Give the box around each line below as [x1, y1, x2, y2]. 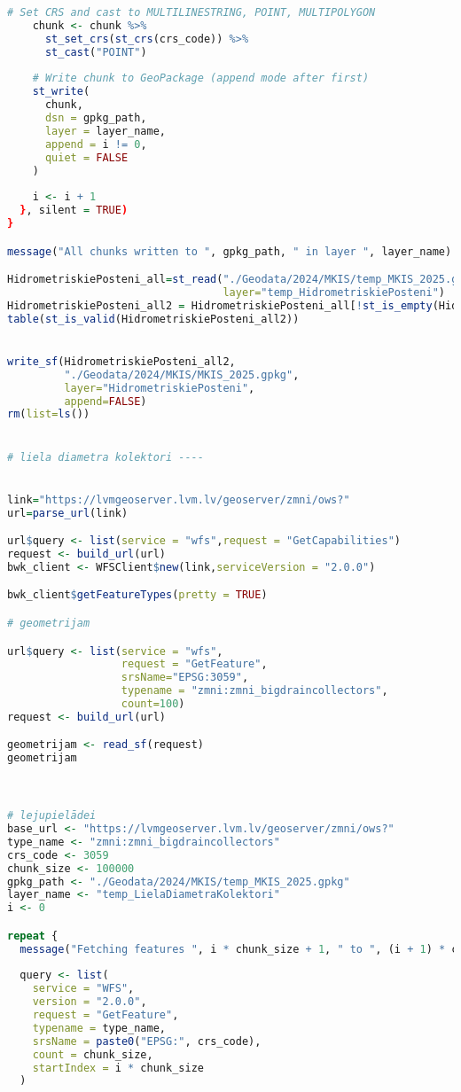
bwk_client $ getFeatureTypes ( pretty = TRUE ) [7, 589, 268, 602]
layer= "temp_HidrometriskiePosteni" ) [223, 285, 445, 299]
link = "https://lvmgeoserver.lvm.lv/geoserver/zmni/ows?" [7, 493, 350, 506]
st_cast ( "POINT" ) [44, 45, 147, 58]
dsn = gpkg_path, [44, 112, 147, 124]
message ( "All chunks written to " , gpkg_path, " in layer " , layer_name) [7, 245, 452, 258]
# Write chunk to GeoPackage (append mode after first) [32, 72, 370, 85]
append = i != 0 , [44, 137, 147, 151]
